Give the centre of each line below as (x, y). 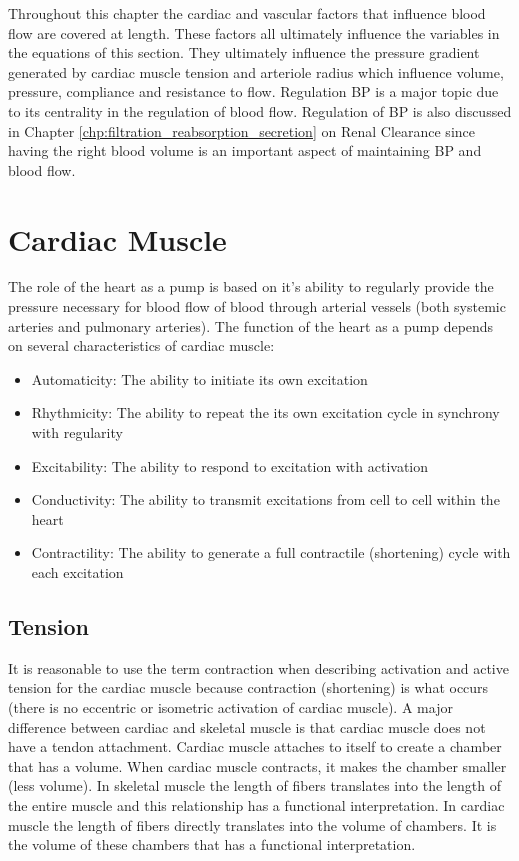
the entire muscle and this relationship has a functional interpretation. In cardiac (256, 804)
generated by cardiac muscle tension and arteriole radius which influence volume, (256, 71)
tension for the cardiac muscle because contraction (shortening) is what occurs (248, 687)
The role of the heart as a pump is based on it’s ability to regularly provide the (251, 286)
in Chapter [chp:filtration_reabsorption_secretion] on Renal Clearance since (241, 130)
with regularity (77, 432)
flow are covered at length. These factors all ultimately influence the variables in (254, 32)
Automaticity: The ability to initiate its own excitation (199, 378)
